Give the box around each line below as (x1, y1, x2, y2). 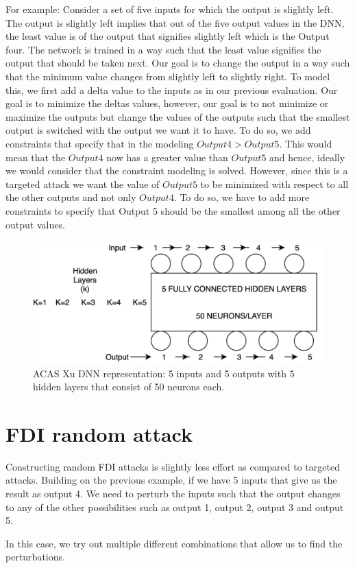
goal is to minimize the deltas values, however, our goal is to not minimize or (5, 96, 329, 110)
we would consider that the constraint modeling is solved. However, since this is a (5, 163, 348, 178)
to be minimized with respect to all (200, 176, 349, 191)
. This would (279, 136, 332, 150)
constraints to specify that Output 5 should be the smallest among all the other (5, 203, 341, 217)
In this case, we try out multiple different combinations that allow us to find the (5, 536, 343, 550)
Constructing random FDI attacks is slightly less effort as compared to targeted (5, 459, 340, 473)
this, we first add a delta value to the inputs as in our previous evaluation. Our (5, 82, 338, 97)
